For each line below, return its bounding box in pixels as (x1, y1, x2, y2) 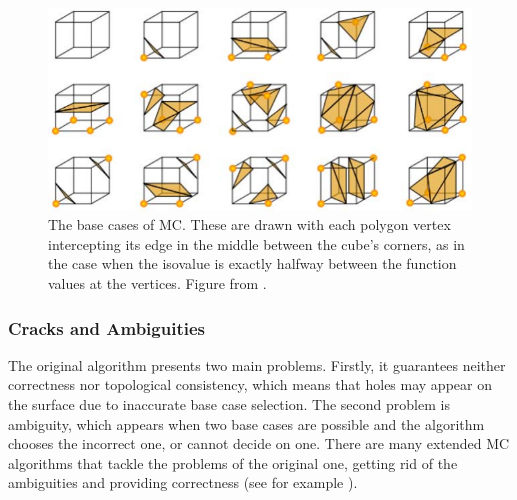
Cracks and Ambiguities (8, 315, 205, 340)
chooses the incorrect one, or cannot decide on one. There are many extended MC (8, 433, 510, 454)
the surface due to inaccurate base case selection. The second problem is (8, 394, 450, 414)
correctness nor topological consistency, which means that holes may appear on (8, 374, 492, 395)
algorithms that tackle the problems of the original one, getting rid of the (8, 452, 458, 473)
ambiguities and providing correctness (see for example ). (8, 472, 358, 493)
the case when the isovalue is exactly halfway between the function (48, 253, 457, 274)
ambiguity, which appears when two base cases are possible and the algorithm (8, 413, 485, 434)
